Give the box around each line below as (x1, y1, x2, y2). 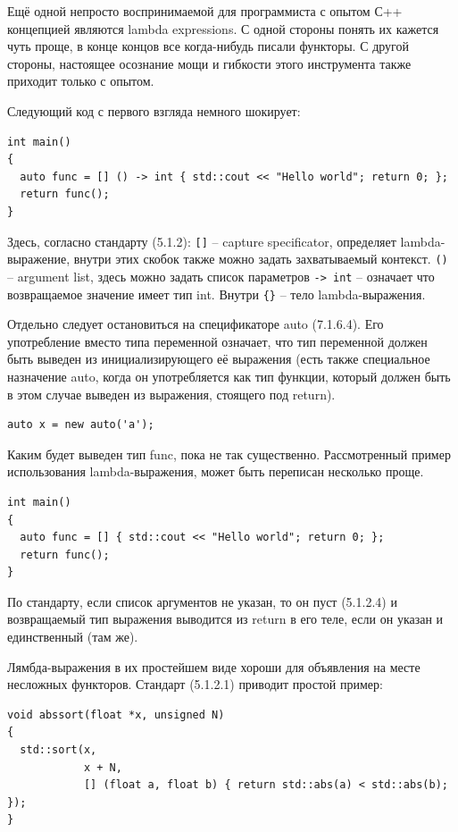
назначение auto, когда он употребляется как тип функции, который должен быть (7, 366, 451, 385)
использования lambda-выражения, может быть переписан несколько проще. (7, 462, 424, 481)
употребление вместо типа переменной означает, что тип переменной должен (7, 332, 428, 350)
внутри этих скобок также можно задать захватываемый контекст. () (73, 249, 448, 268)
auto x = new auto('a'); (7, 418, 154, 432)
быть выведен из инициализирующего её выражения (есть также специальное (7, 349, 430, 368)
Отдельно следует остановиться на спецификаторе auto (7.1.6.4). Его (7, 315, 384, 333)
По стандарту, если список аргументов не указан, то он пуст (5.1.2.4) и (7, 592, 397, 610)
